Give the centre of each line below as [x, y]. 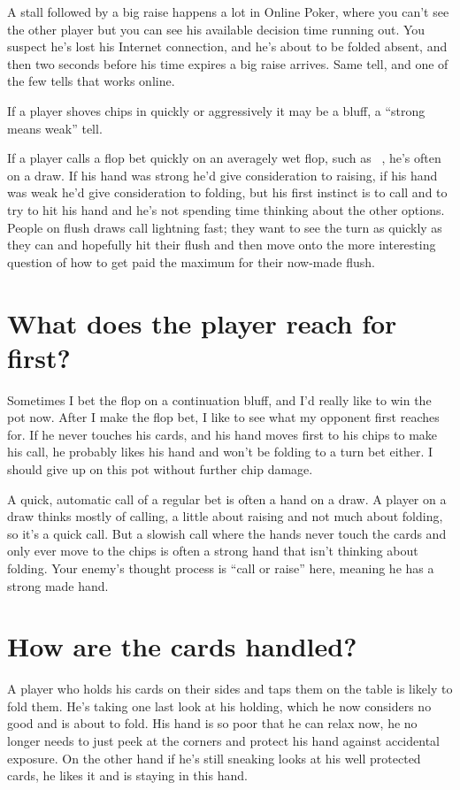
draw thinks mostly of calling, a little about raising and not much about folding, [225, 516]
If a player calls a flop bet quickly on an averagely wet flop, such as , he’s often [224, 158]
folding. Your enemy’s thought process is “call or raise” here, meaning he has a [221, 568]
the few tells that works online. [91, 81]
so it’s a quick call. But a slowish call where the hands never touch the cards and [227, 533]
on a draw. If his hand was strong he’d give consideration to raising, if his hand [222, 175]
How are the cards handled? [182, 646]
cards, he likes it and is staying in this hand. [127, 775]
